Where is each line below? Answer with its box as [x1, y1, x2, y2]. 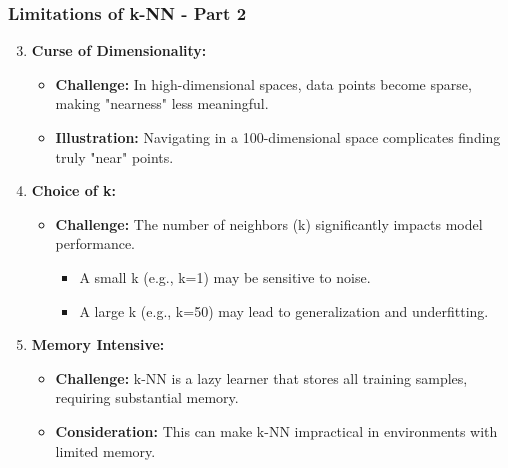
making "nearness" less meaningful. [55, 93, 269, 114]
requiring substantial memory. [55, 387, 239, 408]
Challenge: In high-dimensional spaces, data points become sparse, [55, 73, 472, 94]
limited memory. [55, 440, 156, 461]
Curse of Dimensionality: [31, 40, 207, 61]
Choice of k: [31, 180, 117, 201]
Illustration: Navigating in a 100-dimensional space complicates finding [55, 127, 501, 147]
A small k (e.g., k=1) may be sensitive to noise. [79, 266, 371, 287]
